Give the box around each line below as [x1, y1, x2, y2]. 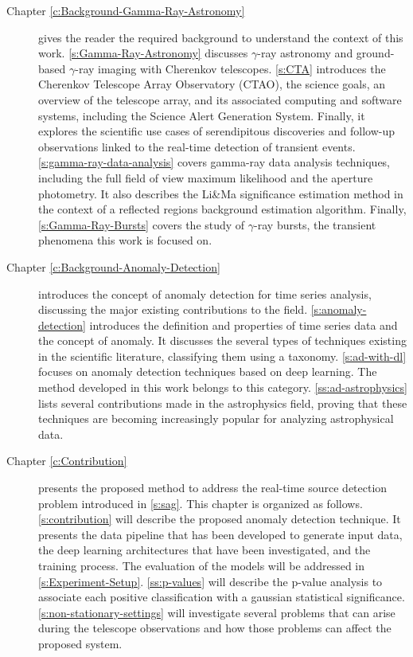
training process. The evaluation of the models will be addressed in [38, 557, 365, 573]
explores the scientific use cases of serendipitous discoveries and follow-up [38, 123, 395, 139]
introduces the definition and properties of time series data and [89, 316, 398, 333]
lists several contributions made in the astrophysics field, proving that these [38, 394, 407, 411]
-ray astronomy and [257, 45, 353, 61]
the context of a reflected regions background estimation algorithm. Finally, [38, 201, 407, 217]
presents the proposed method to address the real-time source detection [38, 479, 388, 496]
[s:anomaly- [310, 301, 367, 318]
